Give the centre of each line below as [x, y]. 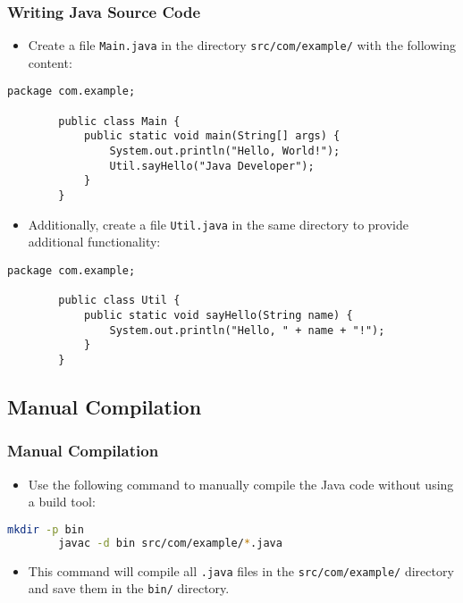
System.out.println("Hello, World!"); [225, 151]
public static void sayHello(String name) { [218, 315]
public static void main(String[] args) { [212, 136]
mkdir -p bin [46, 529]
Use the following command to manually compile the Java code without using [241, 484]
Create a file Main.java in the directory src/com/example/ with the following [242, 45]
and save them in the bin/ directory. [129, 588]
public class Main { [119, 121]
